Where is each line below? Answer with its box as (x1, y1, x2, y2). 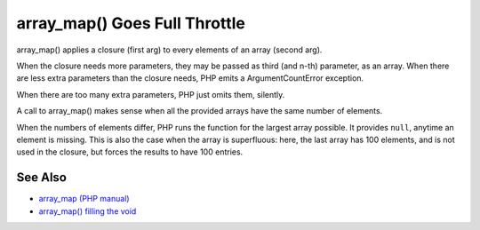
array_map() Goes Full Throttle (16, 13, 246, 33)
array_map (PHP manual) (38, 194, 130, 204)
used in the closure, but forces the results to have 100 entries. (16, 147, 244, 157)
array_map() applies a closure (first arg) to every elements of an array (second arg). (16, 44, 323, 55)
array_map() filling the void (38, 205, 137, 217)
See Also (16, 170, 67, 186)
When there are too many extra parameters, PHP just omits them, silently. (16, 89, 285, 99)
